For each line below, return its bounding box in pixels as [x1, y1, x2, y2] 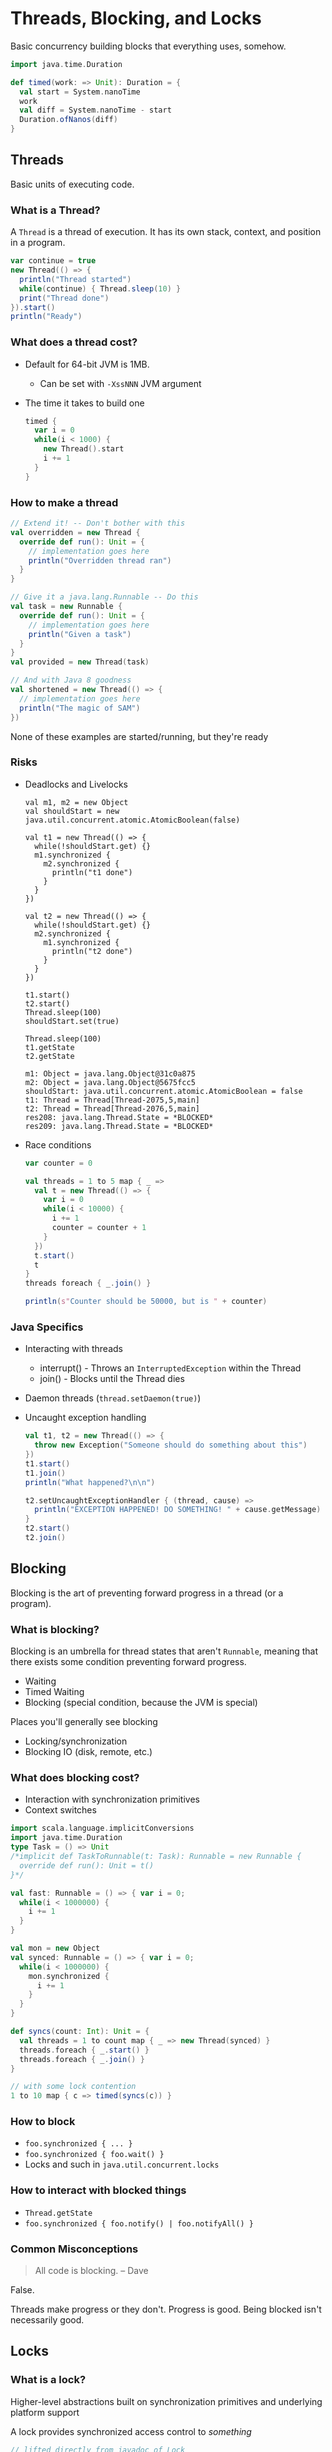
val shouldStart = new [24, 806, 120, 816]
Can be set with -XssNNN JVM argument [39, 377, 202, 389]
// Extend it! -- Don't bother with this [10, 518, 186, 529]
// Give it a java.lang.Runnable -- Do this [10, 592, 199, 602]
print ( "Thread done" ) [19, 293, 110, 303]
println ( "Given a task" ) [28, 629, 132, 639]
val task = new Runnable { [10, 602, 123, 612]
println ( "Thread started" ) [19, 274, 132, 284]
